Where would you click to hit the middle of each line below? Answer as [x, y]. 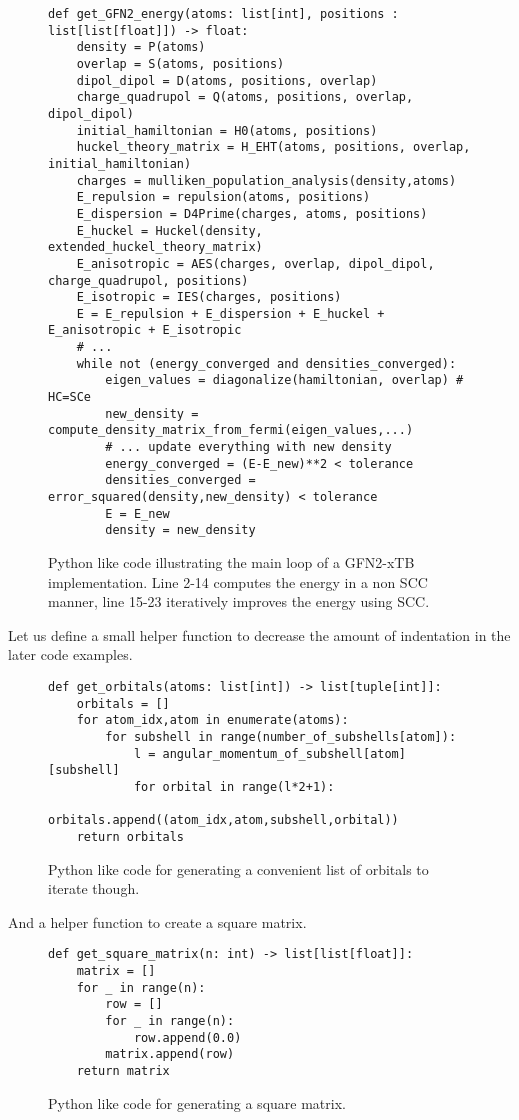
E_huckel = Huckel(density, [169, 230]
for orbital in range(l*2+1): [234, 786]
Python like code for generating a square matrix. [197, 1102]
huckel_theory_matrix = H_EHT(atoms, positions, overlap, [273, 147]
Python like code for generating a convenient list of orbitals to [238, 868]
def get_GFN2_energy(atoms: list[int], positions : [223, 14]
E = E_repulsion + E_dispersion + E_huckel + [230, 313]
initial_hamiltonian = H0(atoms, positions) [227, 130]
